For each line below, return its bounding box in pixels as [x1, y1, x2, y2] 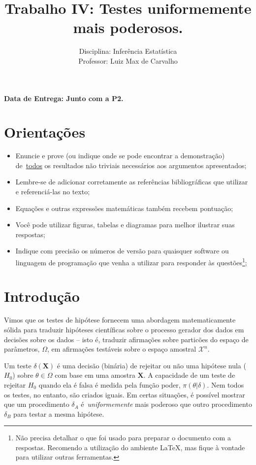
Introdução [4, 286, 80, 306]
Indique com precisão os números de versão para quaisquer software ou [15, 246, 229, 256]
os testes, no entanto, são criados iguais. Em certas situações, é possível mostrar [4, 389, 245, 399]
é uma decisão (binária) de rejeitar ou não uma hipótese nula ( [57, 360, 246, 370]
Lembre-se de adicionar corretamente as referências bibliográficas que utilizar [15, 177, 248, 187]
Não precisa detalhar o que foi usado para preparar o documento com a [15, 432, 231, 443]
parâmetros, [4, 344, 40, 354]
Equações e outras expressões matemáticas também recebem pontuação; [15, 203, 233, 213]
